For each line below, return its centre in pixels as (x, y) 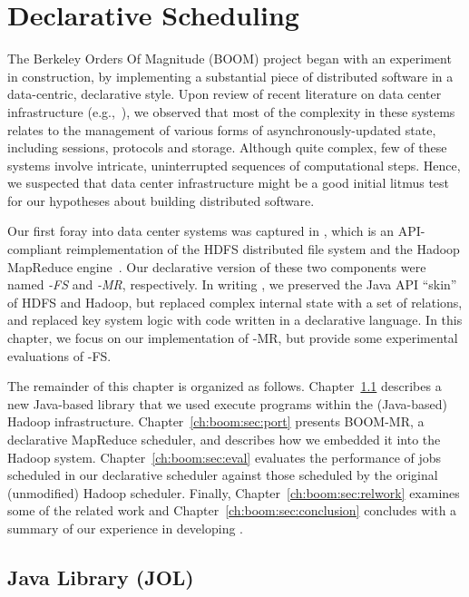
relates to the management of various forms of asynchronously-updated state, (222, 129)
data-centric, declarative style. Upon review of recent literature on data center (225, 94)
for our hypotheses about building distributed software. (161, 200)
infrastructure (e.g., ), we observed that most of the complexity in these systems (231, 111)
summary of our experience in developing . (125, 528)
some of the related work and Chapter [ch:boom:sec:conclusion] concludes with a (232, 510)
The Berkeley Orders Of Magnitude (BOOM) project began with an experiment (230, 59)
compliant (35, 249)
